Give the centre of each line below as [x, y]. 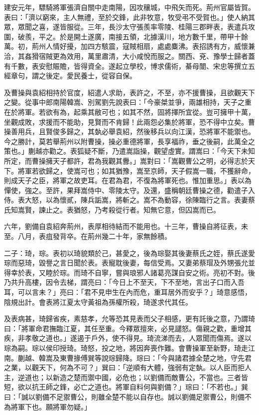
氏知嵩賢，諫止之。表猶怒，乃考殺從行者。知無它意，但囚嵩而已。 [112, 209]
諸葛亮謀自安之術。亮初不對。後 [202, 272]
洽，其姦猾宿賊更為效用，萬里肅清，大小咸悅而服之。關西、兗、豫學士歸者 [126, 56]
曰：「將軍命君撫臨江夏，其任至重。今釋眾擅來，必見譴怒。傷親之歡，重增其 [128, 328]
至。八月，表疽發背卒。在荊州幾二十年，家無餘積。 [88, 236]
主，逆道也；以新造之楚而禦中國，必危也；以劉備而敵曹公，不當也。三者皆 [126, 377]
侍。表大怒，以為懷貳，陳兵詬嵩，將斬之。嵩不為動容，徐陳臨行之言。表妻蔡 [129, 200]
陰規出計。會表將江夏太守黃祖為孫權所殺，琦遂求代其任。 [98, 302]
